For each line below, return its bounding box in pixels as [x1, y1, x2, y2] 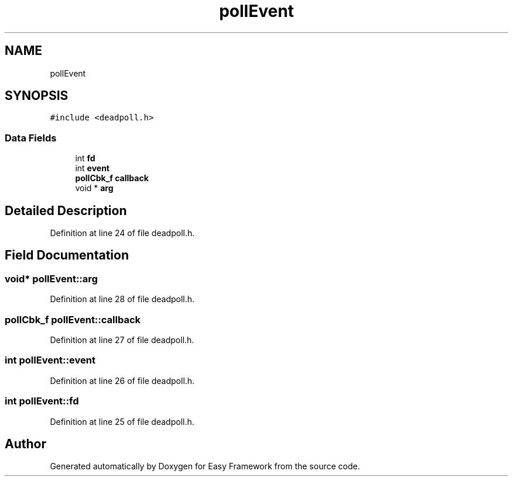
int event [75, 163, 110, 174]
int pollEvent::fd [5, 395, 79, 407]
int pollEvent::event [5, 354, 95, 366]
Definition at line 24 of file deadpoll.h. [50, 228, 195, 238]
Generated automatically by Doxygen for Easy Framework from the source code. [50, 461, 360, 472]
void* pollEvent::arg [5, 272, 98, 285]
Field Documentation [5, 248, 129, 263]
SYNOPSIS [5, 88, 69, 103]
